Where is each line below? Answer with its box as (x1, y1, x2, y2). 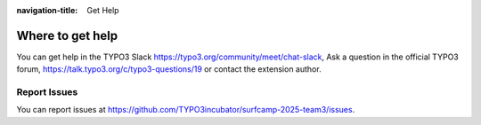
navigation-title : (16, 5, 78, 15)
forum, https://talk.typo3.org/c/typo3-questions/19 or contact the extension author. (16, 64, 322, 74)
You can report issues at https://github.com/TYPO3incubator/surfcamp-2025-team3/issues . (16, 105, 355, 115)
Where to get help (16, 27, 118, 43)
